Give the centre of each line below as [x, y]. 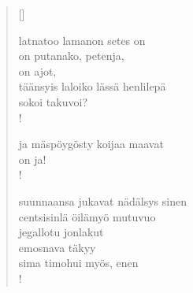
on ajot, [37, 70]
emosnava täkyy [57, 247]
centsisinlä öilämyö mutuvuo [87, 216]
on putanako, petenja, [71, 56]
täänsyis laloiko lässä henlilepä [92, 86]
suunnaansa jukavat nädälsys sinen [102, 200]
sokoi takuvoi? [53, 101]
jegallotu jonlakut [61, 232]
